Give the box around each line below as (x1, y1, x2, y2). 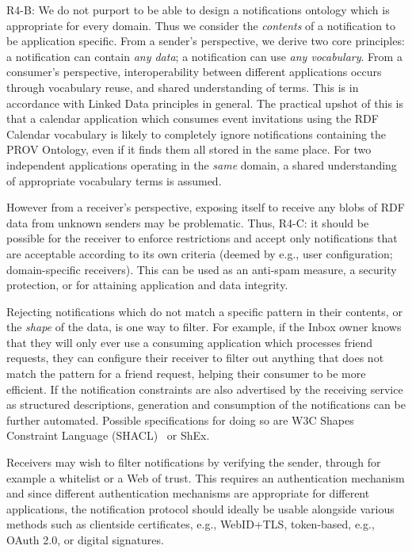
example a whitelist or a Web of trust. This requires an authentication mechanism (6, 469, 405, 486)
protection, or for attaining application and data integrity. (6, 276, 288, 293)
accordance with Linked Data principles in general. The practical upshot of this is (6, 94, 403, 111)
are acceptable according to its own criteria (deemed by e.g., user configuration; (6, 245, 393, 261)
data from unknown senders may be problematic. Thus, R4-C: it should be (6, 214, 369, 231)
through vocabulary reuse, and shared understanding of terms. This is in (6, 78, 359, 95)
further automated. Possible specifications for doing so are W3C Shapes (6, 411, 354, 428)
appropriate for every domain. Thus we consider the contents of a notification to (6, 17, 396, 33)
